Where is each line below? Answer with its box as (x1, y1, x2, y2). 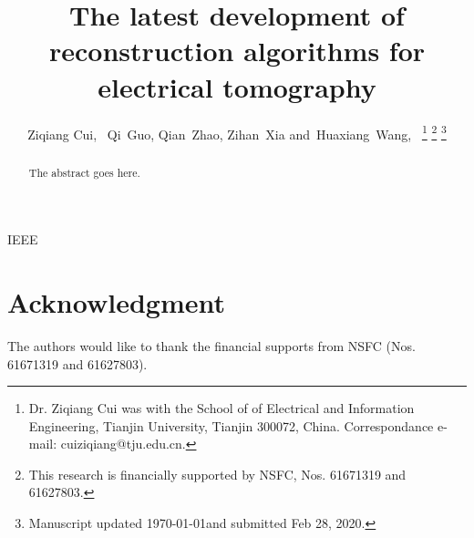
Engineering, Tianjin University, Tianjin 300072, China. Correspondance (28, 416, 434, 435)
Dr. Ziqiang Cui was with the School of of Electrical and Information (28, 398, 415, 418)
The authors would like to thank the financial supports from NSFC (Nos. (7, 336, 416, 355)
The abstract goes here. (28, 164, 140, 180)
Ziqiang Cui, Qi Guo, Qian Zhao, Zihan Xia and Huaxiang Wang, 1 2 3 (27, 121, 447, 143)
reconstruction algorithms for (48, 32, 426, 69)
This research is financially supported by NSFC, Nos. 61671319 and (28, 464, 407, 483)
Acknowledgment (7, 283, 225, 320)
